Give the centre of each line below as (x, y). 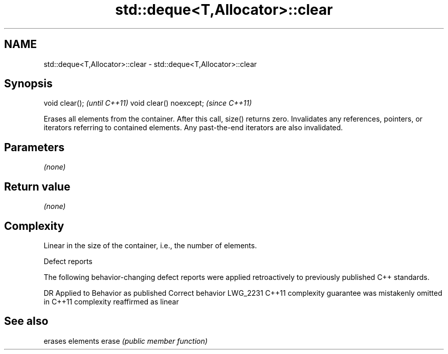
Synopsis (28, 84)
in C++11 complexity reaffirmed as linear (111, 301)
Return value (37, 186)
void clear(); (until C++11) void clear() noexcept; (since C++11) (148, 103)
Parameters (34, 147)
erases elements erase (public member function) (126, 341)
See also (26, 321)
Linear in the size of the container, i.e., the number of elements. (150, 245)
